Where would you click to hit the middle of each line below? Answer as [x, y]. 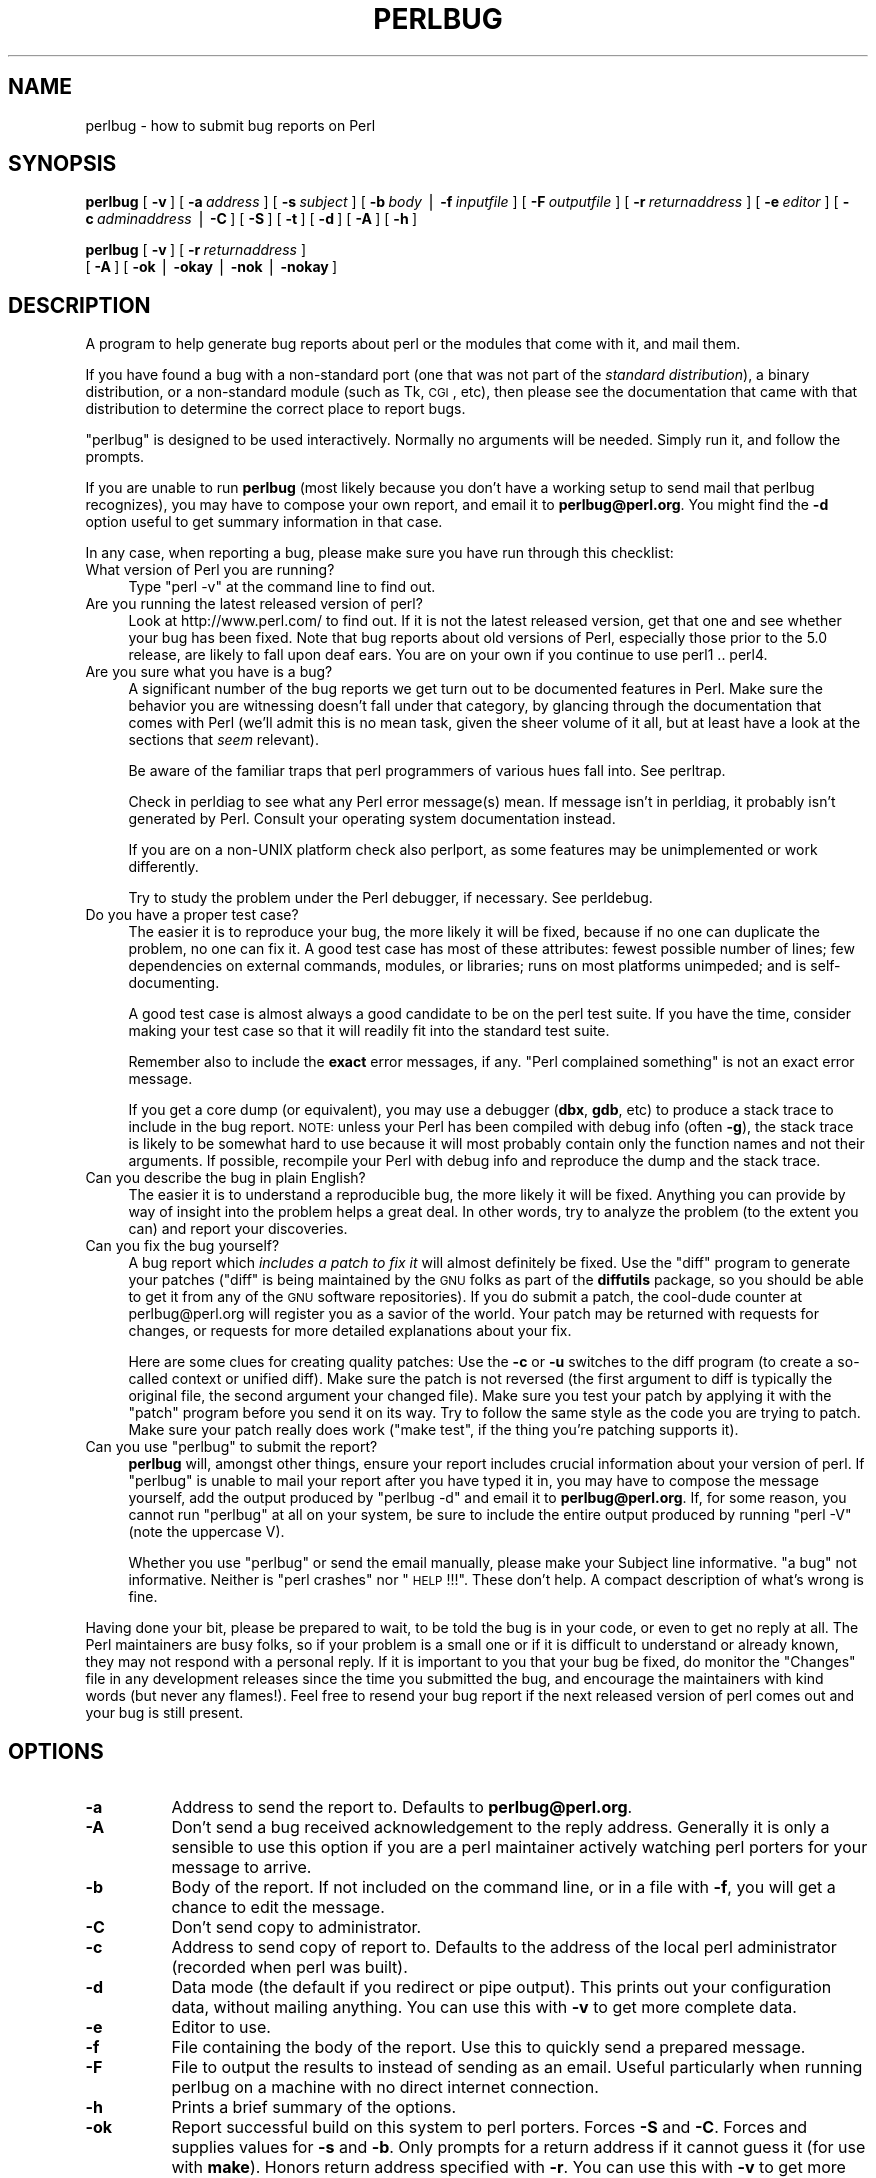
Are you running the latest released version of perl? [254, 604]
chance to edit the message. [278, 1907]
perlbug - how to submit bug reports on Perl [230, 125]
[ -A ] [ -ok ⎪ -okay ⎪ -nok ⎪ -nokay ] [211, 267]
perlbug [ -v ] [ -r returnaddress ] [196, 250]
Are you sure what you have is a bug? [209, 672]
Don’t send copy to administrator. [296, 1927]
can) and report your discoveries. [238, 1229]
